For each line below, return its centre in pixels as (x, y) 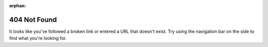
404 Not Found (33, 20)
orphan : (18, 6)
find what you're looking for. (38, 38)
